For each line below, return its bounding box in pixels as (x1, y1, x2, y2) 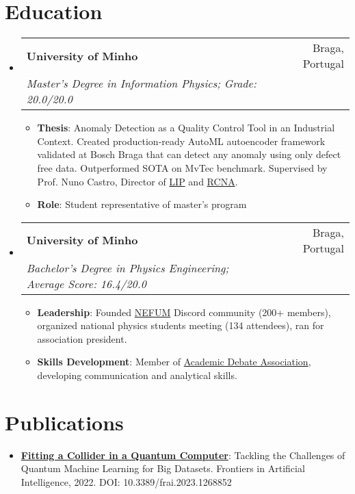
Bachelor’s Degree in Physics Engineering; (26, 259, 229, 276)
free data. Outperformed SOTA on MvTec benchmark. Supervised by (37, 160, 328, 174)
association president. (37, 331, 127, 346)
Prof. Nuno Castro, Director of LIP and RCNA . (37, 174, 238, 188)
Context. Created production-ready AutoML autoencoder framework (37, 133, 326, 148)
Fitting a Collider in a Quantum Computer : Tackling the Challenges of (21, 447, 345, 462)
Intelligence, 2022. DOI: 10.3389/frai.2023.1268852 (21, 474, 232, 489)
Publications (5, 408, 124, 436)
